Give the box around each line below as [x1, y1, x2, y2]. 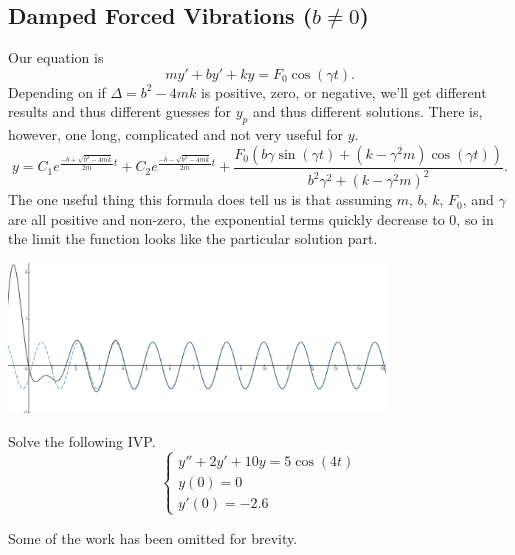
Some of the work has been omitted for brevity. [8, 527, 298, 548]
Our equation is [8, 47, 104, 68]
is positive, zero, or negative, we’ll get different [200, 81, 487, 102]
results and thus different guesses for [8, 101, 232, 122]
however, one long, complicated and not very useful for [8, 124, 344, 145]
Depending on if [8, 81, 106, 102]
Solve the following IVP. [8, 430, 156, 451]
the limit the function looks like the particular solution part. [8, 228, 378, 249]
